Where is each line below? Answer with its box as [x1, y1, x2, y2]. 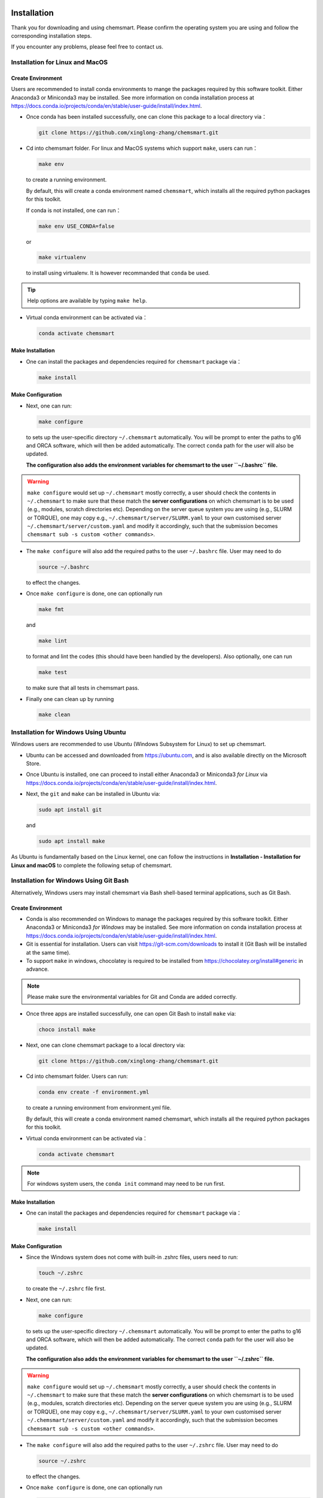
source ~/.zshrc [38, 1457, 87, 1464]
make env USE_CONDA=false [38, 222, 115, 229]
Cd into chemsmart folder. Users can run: [26, 1073, 128, 1080]
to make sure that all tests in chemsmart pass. [26, 684, 139, 691]
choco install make [38, 1026, 96, 1033]
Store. [26, 760, 41, 767]
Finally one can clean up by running [26, 695, 114, 702]
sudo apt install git [38, 807, 102, 813]
